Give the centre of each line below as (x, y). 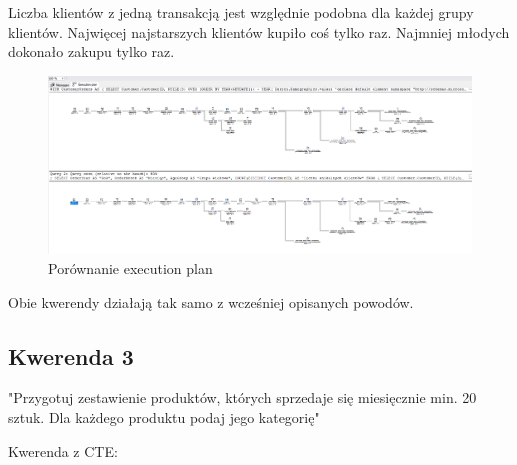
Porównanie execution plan (130, 268)
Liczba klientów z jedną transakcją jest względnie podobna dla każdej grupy (241, 12)
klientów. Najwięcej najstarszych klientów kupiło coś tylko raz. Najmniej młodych (259, 31)
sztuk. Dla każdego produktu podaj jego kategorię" (164, 416)
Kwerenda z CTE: (63, 450)
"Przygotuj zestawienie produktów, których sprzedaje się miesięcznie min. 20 (242, 397)
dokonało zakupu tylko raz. (91, 51)
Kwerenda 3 (71, 355)
